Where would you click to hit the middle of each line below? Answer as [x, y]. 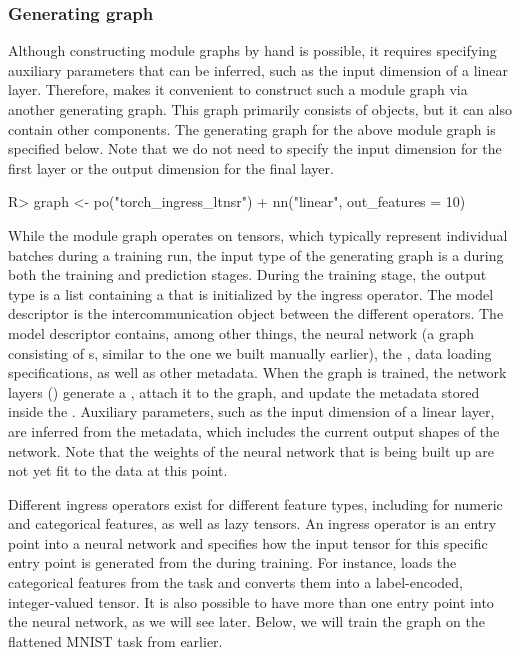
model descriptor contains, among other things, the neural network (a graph [241, 332]
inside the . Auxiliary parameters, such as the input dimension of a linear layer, [251, 411]
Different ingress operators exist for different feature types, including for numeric [255, 503]
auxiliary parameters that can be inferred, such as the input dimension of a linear [258, 69]
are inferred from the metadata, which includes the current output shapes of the [254, 430]
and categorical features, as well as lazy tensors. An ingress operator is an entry [252, 523]
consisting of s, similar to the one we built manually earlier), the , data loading [250, 352]
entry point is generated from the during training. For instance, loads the [232, 562]
